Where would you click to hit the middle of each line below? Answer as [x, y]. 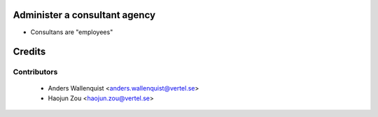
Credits [29, 52]
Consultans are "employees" [72, 32]
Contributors [35, 72]
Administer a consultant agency [84, 15]
